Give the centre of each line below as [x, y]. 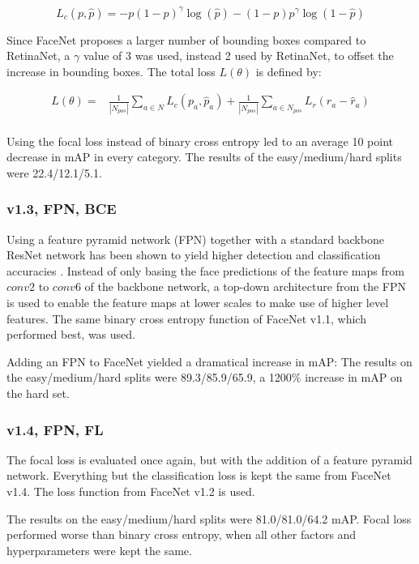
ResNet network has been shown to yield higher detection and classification [194, 255]
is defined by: [289, 71]
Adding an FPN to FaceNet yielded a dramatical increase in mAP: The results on [209, 361]
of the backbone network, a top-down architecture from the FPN [246, 286]
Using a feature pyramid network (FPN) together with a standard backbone [195, 239]
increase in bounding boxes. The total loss [111, 71]
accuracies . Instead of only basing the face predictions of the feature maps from [205, 270]
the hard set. [38, 393]
